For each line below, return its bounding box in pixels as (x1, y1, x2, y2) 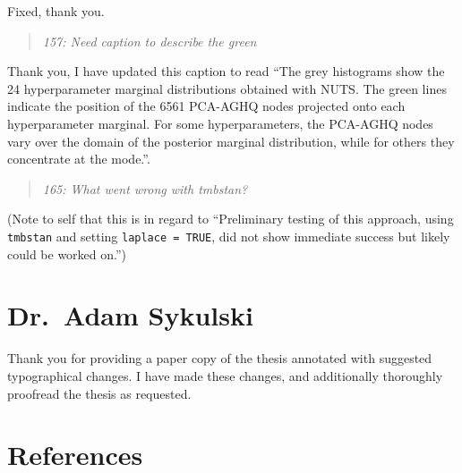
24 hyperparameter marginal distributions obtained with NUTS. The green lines (7, 79, 447, 97)
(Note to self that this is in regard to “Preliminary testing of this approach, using (7, 209, 454, 228)
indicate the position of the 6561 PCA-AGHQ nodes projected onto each (7, 97, 406, 115)
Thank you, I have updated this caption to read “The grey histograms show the (7, 62, 445, 80)
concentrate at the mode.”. (7, 149, 150, 168)
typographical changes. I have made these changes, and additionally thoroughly (7, 366, 443, 384)
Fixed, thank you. (7, 2, 105, 20)
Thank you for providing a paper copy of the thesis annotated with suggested (7, 349, 432, 367)
